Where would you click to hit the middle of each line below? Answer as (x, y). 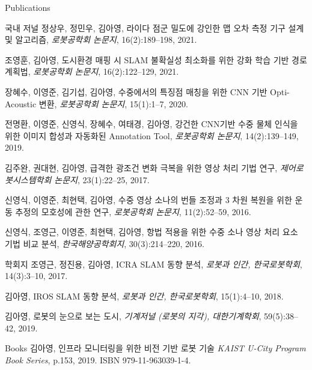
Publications (28, 7)
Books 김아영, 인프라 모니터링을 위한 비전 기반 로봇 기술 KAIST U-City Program (155, 348)
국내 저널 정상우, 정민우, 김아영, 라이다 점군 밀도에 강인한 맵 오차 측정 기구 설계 (154, 27)
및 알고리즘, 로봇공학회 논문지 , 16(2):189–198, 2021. (101, 39)
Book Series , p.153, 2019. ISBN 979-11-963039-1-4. (98, 360)
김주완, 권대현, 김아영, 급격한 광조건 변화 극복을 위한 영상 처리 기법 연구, (141, 167)
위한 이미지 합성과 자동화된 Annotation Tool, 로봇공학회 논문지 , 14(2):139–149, (152, 135)
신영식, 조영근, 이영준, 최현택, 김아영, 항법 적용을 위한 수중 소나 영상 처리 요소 (151, 232)
